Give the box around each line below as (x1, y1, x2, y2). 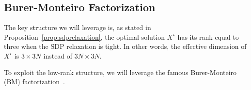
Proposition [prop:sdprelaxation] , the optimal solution (4, 31, 165, 42)
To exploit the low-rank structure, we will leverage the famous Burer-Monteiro (4, 67, 237, 77)
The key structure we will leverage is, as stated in (4, 22, 151, 32)
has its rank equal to (177, 31, 239, 42)
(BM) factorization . (4, 76, 65, 87)
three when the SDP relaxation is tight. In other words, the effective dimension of (4, 41, 247, 51)
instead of (43, 50, 73, 60)
